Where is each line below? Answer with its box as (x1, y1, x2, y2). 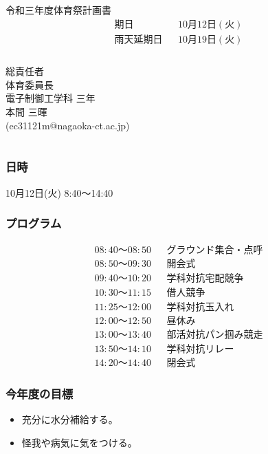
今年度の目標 (5, 385, 74, 402)
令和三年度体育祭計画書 (5, 3, 111, 17)
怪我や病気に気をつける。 (21, 435, 137, 449)
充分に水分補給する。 (21, 412, 118, 426)
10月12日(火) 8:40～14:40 (5, 185, 113, 199)
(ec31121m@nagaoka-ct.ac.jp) (5, 118, 130, 132)
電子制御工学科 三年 (5, 91, 96, 105)
